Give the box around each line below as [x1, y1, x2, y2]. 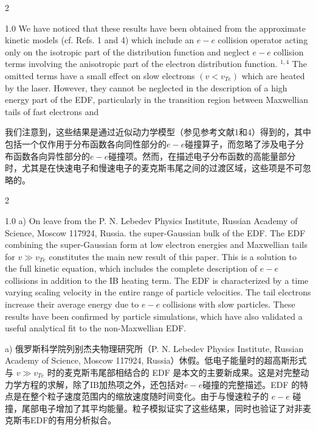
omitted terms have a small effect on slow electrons [5, 69, 195, 82]
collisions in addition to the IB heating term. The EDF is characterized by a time [5, 273, 309, 286]
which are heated [241, 69, 305, 82]
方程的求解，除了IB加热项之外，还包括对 [21, 378, 184, 390]
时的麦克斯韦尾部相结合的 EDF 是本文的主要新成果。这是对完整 [47, 366, 301, 379]
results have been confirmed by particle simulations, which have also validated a [5, 309, 303, 322]
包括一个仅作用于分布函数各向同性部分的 [5, 137, 167, 150]
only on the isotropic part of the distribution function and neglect [5, 45, 250, 58]
